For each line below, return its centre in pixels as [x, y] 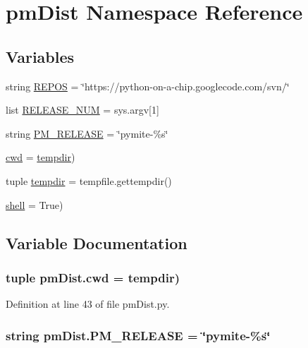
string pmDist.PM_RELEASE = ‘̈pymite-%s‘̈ [138, 335]
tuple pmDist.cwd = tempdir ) [93, 277]
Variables [40, 56]
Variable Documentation [97, 242]
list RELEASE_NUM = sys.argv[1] [82, 110]
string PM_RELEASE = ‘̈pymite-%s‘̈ [87, 133]
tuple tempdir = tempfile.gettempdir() [89, 180]
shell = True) [35, 204]
